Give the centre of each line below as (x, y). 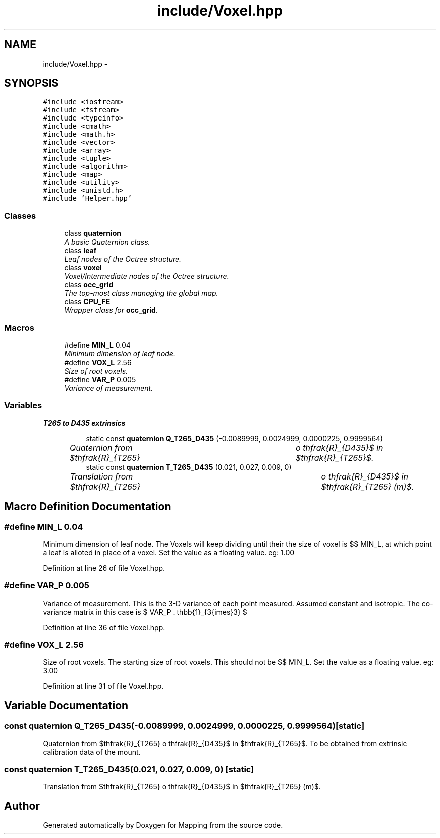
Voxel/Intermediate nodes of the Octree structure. (147, 276)
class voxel (83, 268)
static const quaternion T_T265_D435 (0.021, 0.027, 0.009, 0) (189, 467)
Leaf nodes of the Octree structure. (123, 259)
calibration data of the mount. (92, 752)
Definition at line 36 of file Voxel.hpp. (104, 627)
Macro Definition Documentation (88, 507)
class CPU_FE (87, 302)
